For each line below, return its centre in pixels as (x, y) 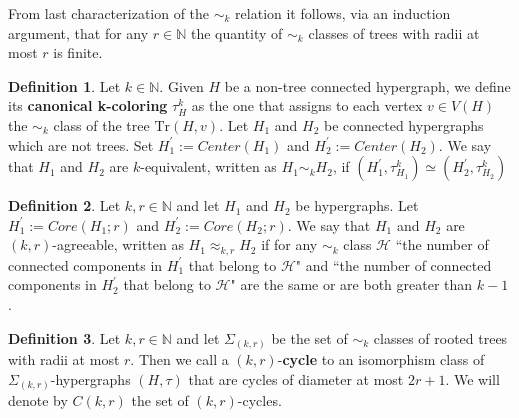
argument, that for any (78, 32)
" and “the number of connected (393, 264)
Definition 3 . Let (64, 337)
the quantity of (236, 32)
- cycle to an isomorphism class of (381, 359)
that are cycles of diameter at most (296, 378)
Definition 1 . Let (64, 85)
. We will (472, 378)
